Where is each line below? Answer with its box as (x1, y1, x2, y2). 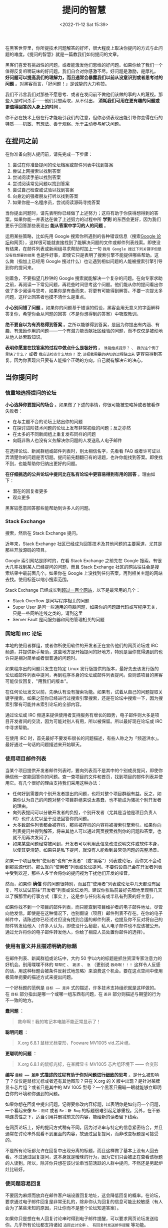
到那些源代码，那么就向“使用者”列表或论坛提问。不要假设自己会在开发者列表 (5, 864, 162, 870)
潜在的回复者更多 (12, 488, 48, 494)
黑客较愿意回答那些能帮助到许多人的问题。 (5, 505, 93, 511)
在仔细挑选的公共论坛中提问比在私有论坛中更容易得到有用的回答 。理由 (5, 471, 151, 477)
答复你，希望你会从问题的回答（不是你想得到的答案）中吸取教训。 (5, 311, 141, 317)
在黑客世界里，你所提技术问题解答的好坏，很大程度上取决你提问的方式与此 (5, 45, 158, 51)
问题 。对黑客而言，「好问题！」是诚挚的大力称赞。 (5, 81, 109, 87)
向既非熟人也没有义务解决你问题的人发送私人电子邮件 (12, 437, 122, 443)
